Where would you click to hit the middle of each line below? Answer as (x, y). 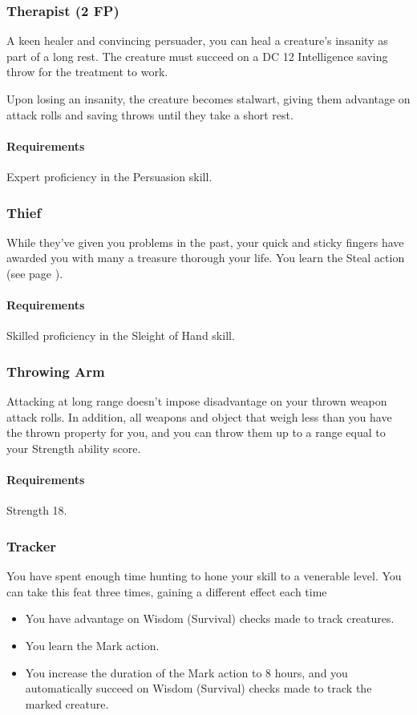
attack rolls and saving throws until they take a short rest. (150, 114)
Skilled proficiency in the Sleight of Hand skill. (121, 335)
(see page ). (35, 273)
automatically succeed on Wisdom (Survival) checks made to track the (198, 688)
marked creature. (67, 703)
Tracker (32, 545)
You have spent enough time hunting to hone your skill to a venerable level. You (204, 576)
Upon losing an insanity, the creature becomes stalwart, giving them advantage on (208, 99)
